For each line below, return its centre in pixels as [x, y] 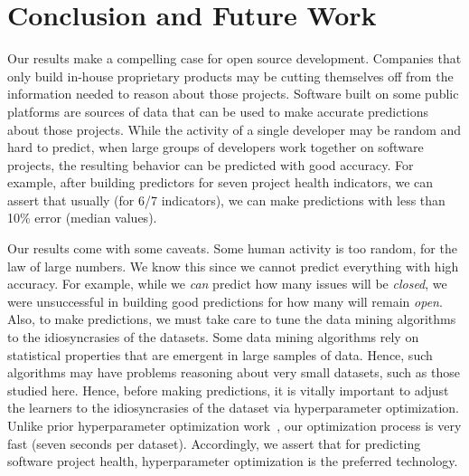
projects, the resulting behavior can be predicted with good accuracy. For [211, 164]
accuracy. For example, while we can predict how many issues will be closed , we [227, 284]
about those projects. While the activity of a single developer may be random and [234, 129]
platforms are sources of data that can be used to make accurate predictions [218, 111]
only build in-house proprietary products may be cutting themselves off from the [230, 76]
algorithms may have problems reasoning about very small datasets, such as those [234, 372]
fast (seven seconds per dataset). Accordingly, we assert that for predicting [214, 443]
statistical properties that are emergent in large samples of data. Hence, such [220, 354]
